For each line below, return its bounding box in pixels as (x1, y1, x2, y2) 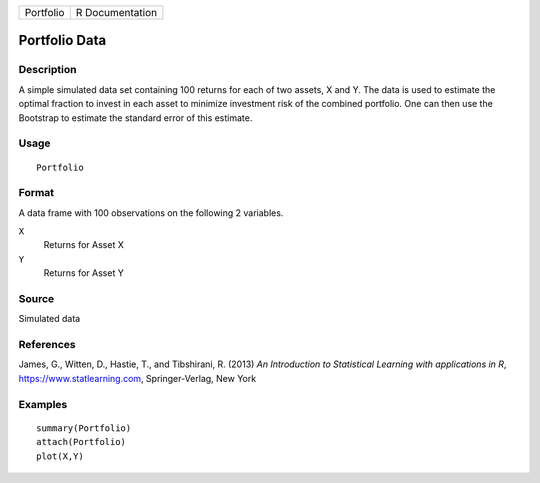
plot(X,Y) (36, 450, 84, 462)
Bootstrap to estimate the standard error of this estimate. (18, 111, 253, 124)
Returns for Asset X (43, 239, 124, 251)
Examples (18, 397, 68, 411)
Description (18, 63, 77, 77)
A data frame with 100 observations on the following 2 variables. (18, 206, 284, 219)
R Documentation (75, 6, 158, 19)
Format (18, 186, 55, 200)
